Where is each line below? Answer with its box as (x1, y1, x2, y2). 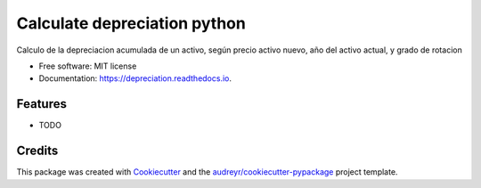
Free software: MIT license (38, 61, 137, 71)
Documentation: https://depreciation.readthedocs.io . (38, 73, 232, 84)
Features (16, 96, 67, 111)
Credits (16, 143, 59, 159)
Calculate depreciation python (16, 13, 247, 33)
